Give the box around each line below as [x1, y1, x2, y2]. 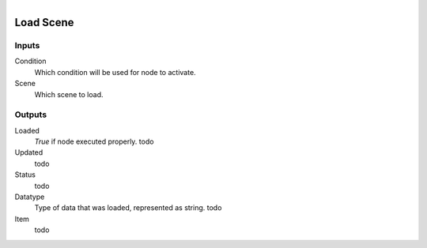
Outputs [14, 109, 47, 120]
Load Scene [14, 16, 74, 29]
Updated [14, 148, 43, 157]
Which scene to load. [34, 89, 104, 99]
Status [14, 170, 36, 179]
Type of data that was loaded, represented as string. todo [34, 203, 222, 212]
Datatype [14, 192, 45, 201]
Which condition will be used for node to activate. [34, 67, 197, 77]
